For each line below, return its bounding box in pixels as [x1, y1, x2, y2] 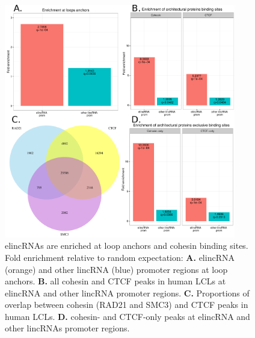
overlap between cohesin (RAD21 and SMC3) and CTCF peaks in [5, 298, 248, 311]
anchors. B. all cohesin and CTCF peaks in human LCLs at [5, 275, 226, 287]
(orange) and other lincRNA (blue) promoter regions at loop [5, 263, 228, 275]
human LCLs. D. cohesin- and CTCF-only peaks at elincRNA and [5, 310, 250, 322]
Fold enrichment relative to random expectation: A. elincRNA [5, 251, 235, 263]
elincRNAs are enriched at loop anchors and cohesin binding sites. [5, 239, 248, 252]
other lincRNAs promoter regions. [5, 322, 130, 334]
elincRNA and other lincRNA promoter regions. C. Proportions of [5, 286, 250, 299]
